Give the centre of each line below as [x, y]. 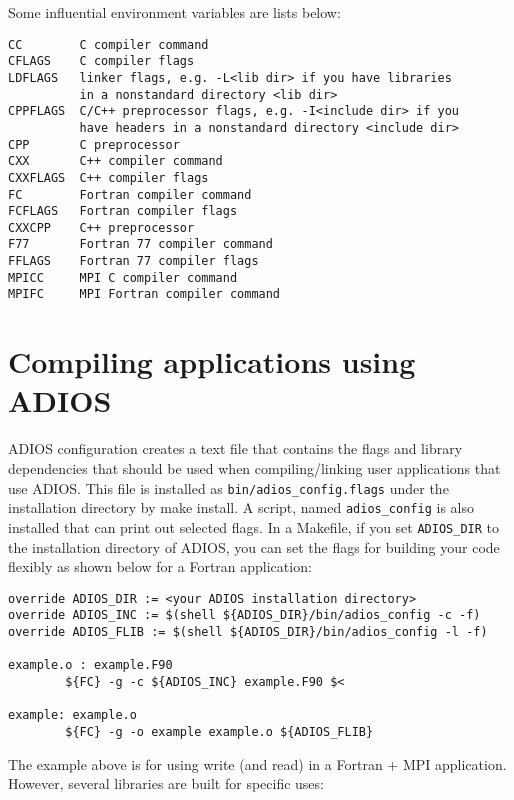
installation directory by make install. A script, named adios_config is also [241, 507]
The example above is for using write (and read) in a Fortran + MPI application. [257, 763]
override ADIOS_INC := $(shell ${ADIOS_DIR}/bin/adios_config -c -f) [244, 615]
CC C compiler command [108, 44]
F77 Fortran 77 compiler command [140, 244]
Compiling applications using [212, 361]
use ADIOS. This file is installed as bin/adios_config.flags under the [228, 487]
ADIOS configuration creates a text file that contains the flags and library [235, 448]
